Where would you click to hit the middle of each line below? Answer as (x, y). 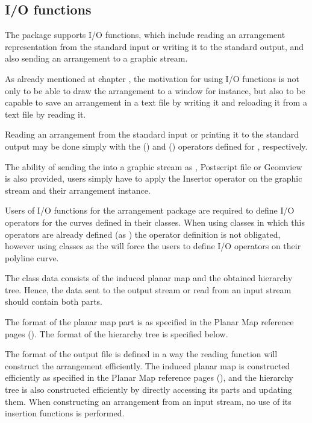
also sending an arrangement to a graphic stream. (96, 58)
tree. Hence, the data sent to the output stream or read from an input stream (148, 289)
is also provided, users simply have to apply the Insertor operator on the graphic (154, 178)
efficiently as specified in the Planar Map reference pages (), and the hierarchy (149, 377)
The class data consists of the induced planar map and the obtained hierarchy (149, 278)
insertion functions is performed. (65, 413)
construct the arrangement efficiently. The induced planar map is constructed (148, 365)
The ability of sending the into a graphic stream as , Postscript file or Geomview (154, 166)
